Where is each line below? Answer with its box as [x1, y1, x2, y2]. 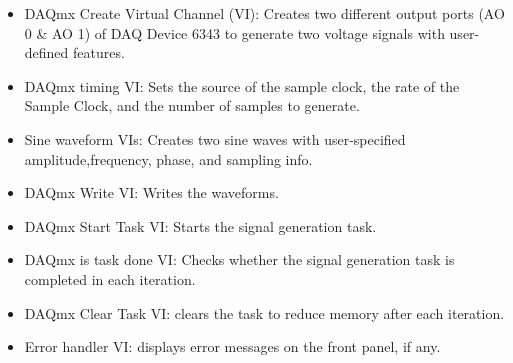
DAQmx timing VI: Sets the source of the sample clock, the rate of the [24, 75, 460, 96]
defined [24, 42, 69, 63]
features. [73, 42, 125, 63]
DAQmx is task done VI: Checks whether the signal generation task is [24, 249, 455, 270]
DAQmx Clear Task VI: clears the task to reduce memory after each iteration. [24, 302, 505, 323]
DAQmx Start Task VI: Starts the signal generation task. [24, 215, 377, 236]
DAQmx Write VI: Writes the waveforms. [24, 182, 279, 203]
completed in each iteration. [24, 268, 196, 289]
